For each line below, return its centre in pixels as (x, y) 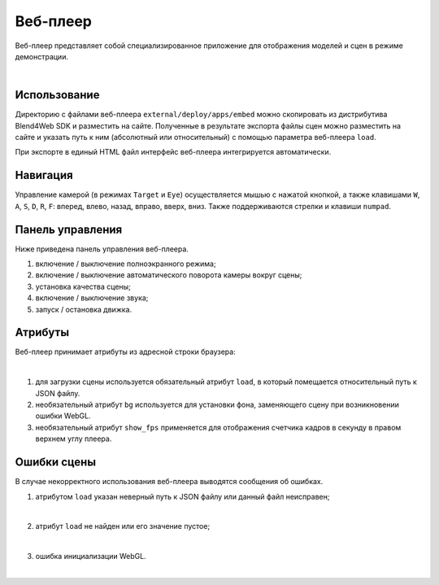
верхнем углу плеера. (74, 439)
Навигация (44, 175)
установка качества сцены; (83, 286)
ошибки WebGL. (63, 416)
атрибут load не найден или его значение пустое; (123, 526)
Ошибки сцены (56, 463)
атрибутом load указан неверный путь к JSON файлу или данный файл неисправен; (183, 496)
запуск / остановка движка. (84, 309)
